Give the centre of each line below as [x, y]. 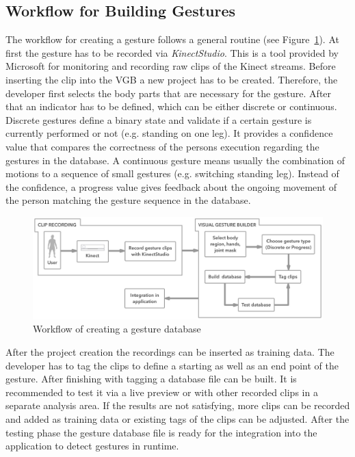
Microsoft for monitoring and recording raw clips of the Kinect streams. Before [171, 66]
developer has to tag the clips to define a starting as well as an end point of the [172, 365]
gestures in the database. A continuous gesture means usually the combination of [175, 160]
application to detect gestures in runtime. [92, 446]
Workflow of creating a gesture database [117, 329]
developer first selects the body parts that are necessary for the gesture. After [169, 93]
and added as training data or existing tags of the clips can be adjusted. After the [177, 418]
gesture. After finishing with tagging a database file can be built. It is [151, 379]
